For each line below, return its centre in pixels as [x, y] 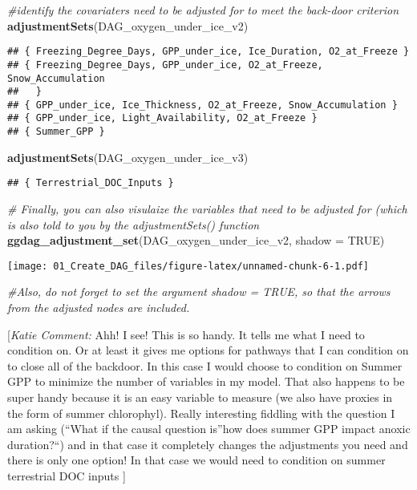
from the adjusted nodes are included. [99, 308]
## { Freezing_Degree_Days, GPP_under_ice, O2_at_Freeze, [165, 65]
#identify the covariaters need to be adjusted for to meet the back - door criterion [203, 10]
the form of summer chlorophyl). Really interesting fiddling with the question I [201, 413]
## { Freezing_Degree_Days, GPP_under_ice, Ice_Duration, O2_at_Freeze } [208, 52]
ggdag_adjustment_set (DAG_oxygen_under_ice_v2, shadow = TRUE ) [196, 240]
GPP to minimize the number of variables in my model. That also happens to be [206, 381]
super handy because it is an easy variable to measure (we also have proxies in [200, 397]
